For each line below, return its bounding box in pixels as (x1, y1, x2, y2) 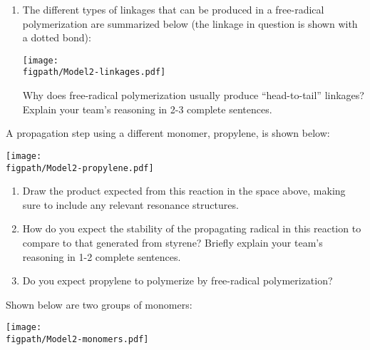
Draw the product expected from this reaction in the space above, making (22, 183, 346, 198)
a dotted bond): (22, 30, 91, 45)
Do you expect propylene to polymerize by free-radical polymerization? (22, 273, 333, 288)
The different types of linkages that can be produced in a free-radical (22, 2, 324, 16)
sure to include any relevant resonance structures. (22, 197, 239, 212)
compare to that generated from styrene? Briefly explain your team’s (22, 235, 323, 249)
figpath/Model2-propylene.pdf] (6, 163, 154, 173)
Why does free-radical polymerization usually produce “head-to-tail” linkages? (22, 88, 364, 103)
